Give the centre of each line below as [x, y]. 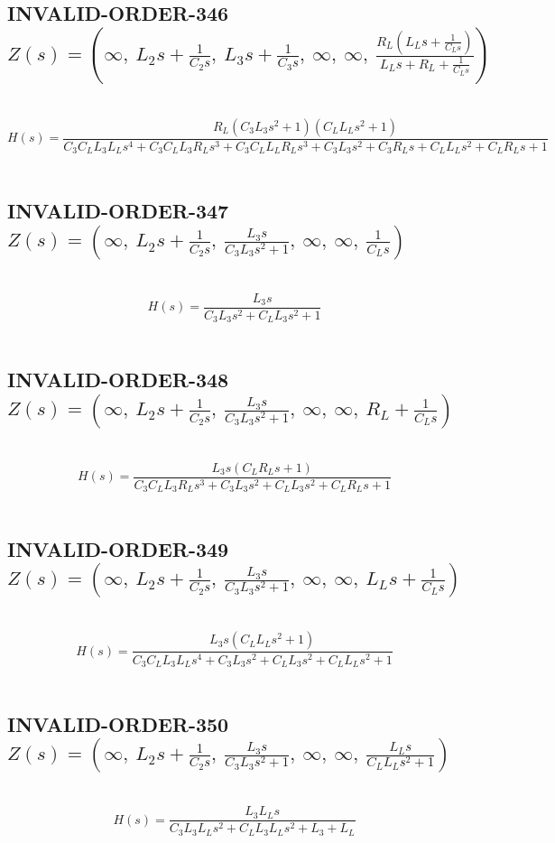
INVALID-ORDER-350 [118, 723]
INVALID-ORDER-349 [118, 549]
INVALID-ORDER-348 [118, 380]
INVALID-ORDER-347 [118, 211]
